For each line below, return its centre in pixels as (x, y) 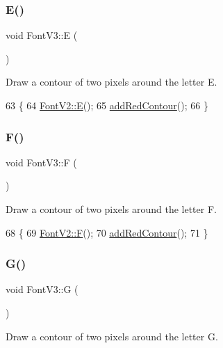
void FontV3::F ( (41, 162)
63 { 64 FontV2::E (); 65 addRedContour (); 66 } (107, 105)
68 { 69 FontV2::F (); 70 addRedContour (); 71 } (107, 232)
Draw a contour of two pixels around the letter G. (112, 336)
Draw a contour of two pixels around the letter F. (111, 209)
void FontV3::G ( (42, 289)
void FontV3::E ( (42, 35)
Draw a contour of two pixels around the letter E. (111, 82)
